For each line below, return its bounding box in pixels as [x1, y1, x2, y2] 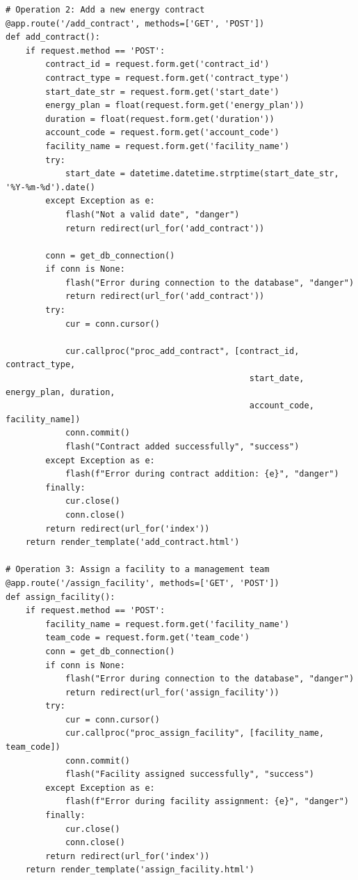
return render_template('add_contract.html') [25, 537, 240, 548]
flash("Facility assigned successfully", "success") [65, 769, 314, 780]
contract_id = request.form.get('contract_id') [45, 59, 270, 70]
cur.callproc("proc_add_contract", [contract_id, [65, 346, 300, 356]
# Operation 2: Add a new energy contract [6, 5, 205, 15]
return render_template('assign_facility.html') [25, 865, 254, 875]
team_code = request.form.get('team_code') [45, 633, 250, 643]
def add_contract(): [6, 32, 101, 43]
